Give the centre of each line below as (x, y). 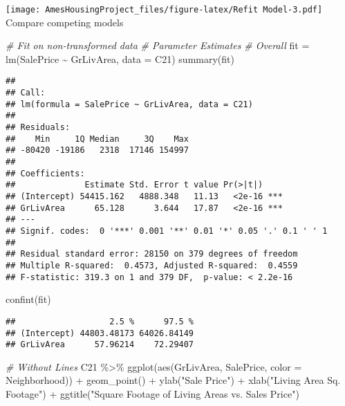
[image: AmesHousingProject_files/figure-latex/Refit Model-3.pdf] (164, 10)
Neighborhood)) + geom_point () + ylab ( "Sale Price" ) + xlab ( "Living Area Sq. (173, 380)
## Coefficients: (45, 173)
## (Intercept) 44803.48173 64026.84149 (100, 333)
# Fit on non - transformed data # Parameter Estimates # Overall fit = (158, 45)
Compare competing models (65, 22)
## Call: (26, 93)
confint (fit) (28, 299)
